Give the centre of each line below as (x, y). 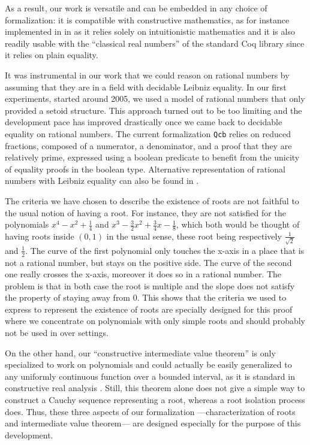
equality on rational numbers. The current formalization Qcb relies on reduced (148, 133)
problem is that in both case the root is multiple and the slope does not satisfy (150, 285)
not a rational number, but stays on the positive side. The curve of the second (148, 262)
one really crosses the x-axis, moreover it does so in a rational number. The (143, 274)
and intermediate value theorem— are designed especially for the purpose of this (153, 423)
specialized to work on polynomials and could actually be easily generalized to (148, 364)
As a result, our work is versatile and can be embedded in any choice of (136, 8)
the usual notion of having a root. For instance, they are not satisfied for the (145, 212)
